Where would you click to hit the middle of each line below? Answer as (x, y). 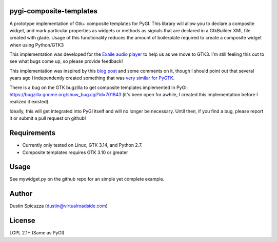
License (22, 221)
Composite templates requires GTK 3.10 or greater (75, 152)
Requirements (33, 133)
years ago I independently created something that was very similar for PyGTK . (92, 78)
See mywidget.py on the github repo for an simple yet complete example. (87, 179)
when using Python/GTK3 (37, 45)
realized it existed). (29, 102)
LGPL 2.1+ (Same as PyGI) (37, 233)
